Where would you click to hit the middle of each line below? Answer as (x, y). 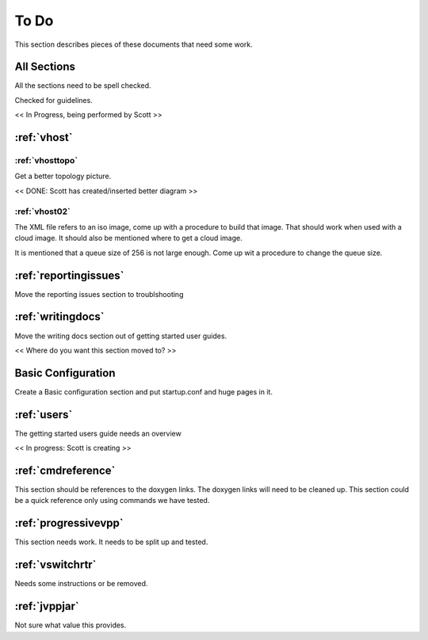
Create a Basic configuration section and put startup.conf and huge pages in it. (144, 391)
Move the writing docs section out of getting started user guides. (121, 336)
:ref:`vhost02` (42, 211)
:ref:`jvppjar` (47, 606)
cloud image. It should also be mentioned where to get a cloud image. (128, 238)
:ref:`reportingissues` (69, 275)
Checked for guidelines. (53, 100)
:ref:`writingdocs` (59, 317)
